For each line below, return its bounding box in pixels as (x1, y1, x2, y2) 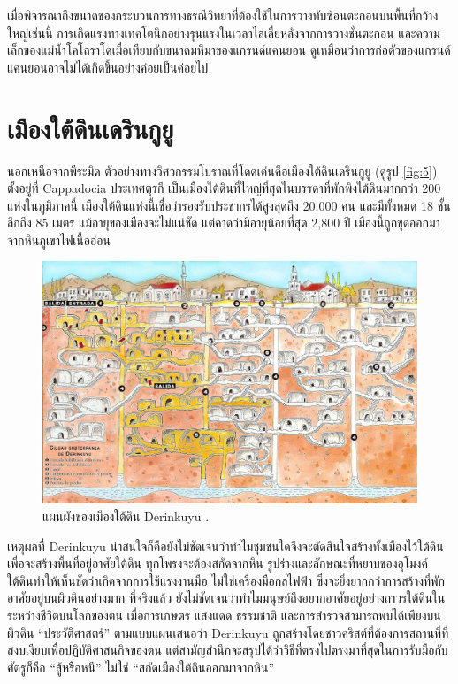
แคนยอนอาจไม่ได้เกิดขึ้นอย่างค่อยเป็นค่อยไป (7, 58, 209, 76)
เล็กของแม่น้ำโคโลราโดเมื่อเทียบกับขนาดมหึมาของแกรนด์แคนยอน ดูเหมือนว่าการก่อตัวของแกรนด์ (7, 41, 451, 59)
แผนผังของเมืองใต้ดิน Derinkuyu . (42, 506, 210, 525)
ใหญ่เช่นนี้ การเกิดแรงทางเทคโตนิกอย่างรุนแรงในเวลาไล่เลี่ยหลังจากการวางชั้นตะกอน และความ (7, 23, 440, 42)
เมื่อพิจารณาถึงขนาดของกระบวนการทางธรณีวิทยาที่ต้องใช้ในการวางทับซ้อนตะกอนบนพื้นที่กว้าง (7, 6, 439, 24)
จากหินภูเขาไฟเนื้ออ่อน (7, 230, 111, 249)
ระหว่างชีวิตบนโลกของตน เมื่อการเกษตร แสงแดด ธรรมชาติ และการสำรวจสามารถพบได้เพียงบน (7, 605, 441, 624)
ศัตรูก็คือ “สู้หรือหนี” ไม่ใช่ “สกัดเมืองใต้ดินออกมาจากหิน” (7, 657, 274, 676)
